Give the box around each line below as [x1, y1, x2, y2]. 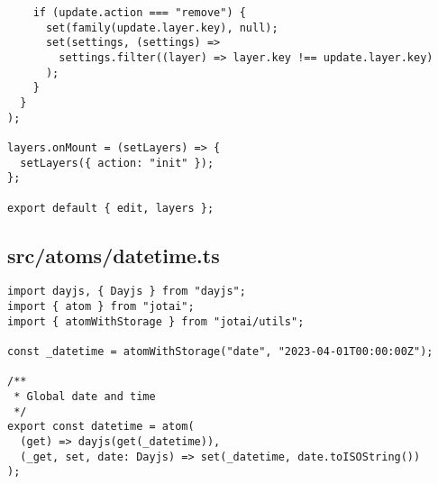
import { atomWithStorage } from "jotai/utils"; [7, 315, 305, 328]
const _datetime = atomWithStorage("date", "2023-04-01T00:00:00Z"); [7, 345, 433, 359]
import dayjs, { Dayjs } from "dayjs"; [7, 285, 246, 298]
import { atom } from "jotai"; [7, 300, 195, 314]
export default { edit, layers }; [7, 201, 214, 215]
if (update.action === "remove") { [32, 6, 246, 19]
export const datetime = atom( [7, 420, 195, 434]
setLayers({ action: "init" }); [20, 156, 214, 169]
